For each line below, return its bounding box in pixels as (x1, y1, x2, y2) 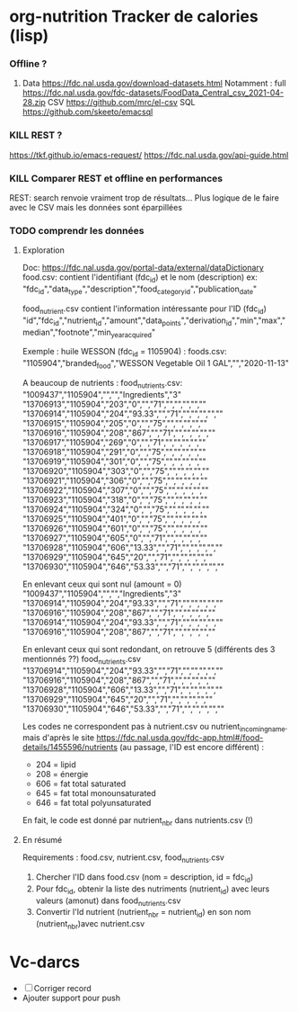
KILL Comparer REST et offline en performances (9, 172, 223, 184)
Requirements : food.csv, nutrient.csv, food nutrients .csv (22, 852, 224, 864)
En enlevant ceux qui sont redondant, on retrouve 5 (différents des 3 (22, 643, 276, 654)
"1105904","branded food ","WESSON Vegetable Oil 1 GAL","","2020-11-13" (22, 358, 290, 371)
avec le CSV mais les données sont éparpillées (9, 202, 182, 213)
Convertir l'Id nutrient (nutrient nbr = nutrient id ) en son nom (35, 907, 251, 919)
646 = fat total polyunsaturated (35, 798, 152, 809)
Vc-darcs (9, 952, 81, 972)
